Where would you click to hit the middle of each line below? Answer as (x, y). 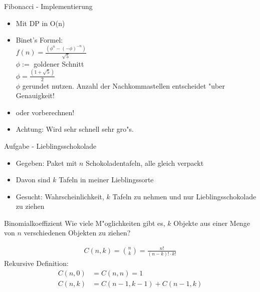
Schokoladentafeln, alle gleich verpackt (145, 163)
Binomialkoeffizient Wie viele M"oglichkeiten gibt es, (85, 223)
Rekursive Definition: (36, 263)
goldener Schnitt (59, 63)
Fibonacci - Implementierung (48, 6)
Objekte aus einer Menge (212, 223)
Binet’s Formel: (39, 40)
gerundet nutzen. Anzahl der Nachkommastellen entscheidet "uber (123, 85)
